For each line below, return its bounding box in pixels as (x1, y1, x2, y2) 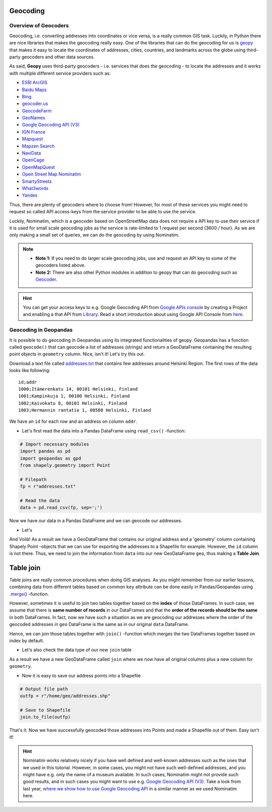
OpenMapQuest (22, 164, 55, 170)
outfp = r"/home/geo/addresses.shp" (20, 693, 111, 699)
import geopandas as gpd (20, 455, 82, 461)
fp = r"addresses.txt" (20, 484, 76, 489)
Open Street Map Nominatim (22, 171, 82, 177)
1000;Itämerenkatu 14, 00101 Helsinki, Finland (18, 386, 138, 392)
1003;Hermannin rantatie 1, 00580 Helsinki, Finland (18, 407, 151, 413)
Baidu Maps (22, 86, 47, 93)
